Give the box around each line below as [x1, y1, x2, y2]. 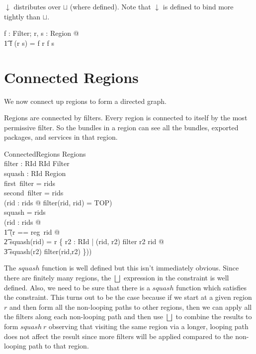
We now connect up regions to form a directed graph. [4, 95, 167, 106]
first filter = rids [4, 177, 55, 188]
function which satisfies [176, 282, 247, 292]
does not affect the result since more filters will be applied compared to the [4, 331, 233, 341]
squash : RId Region [4, 168, 66, 178]
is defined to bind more [163, 1, 234, 11]
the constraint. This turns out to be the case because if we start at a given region [4, 292, 252, 302]
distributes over [13, 1, 61, 11]
